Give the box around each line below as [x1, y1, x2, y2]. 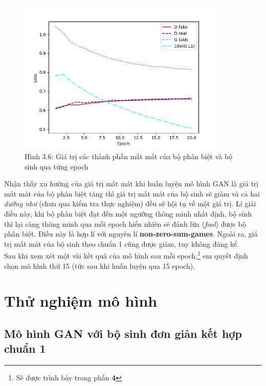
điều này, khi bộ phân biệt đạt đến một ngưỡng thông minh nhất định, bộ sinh [4, 208, 252, 219]
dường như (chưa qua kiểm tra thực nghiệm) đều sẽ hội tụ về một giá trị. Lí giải [4, 198, 256, 209]
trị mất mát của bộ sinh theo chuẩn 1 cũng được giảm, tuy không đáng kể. [4, 238, 239, 249]
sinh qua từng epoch [25, 161, 88, 171]
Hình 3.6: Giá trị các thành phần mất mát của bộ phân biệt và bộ [25, 151, 233, 162]
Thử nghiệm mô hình [4, 290, 158, 311]
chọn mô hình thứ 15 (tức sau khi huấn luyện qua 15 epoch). [4, 260, 195, 271]
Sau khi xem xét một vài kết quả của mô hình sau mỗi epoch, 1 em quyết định [4, 249, 248, 261]
